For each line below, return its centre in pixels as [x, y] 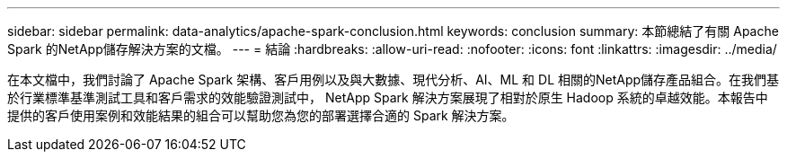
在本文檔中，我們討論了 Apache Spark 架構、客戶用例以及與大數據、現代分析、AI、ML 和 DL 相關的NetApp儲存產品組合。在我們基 [393, 79]
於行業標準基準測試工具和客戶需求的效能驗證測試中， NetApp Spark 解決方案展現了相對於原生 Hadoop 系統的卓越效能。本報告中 [388, 97]
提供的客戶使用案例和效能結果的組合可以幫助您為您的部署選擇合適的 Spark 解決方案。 [261, 115]
